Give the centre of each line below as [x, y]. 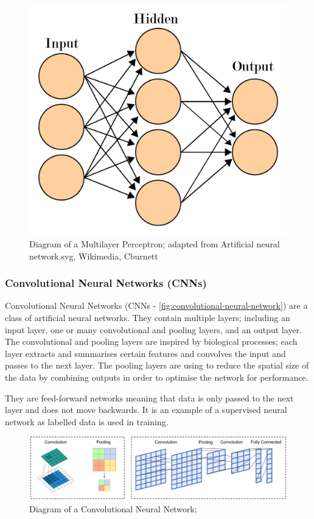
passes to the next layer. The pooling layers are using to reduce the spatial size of [157, 365]
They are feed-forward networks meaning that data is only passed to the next [149, 397]
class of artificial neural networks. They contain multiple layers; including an [148, 318]
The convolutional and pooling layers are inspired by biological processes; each [151, 341]
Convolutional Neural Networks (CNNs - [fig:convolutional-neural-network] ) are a [156, 305]
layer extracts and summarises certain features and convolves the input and [145, 353]
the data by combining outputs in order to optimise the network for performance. [157, 377]
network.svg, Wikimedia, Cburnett [94, 256]
